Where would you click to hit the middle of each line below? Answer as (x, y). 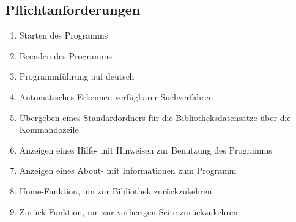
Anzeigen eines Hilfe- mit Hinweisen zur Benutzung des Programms (146, 150)
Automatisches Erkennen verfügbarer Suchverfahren (116, 96)
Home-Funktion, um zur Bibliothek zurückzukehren (116, 191)
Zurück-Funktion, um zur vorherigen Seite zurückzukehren (128, 211)
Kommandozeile (49, 129)
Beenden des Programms (65, 55)
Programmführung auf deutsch (77, 76)
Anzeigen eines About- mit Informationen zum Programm (128, 170)
